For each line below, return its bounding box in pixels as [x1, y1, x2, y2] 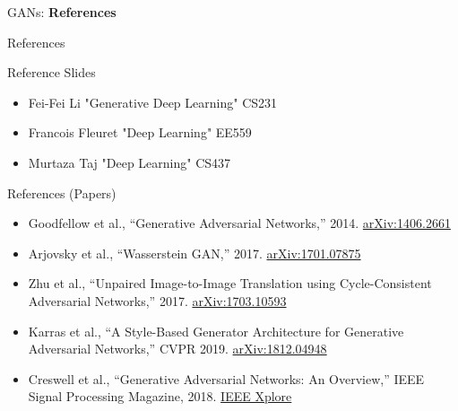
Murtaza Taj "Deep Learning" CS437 [28, 153, 231, 171]
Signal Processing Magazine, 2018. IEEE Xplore [28, 387, 292, 406]
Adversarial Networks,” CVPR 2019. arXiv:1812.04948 [28, 339, 327, 358]
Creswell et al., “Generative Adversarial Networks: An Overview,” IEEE [28, 369, 425, 388]
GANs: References [7, 3, 117, 21]
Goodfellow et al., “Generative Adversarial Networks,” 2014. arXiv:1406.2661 [28, 214, 451, 232]
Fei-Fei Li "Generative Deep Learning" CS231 [28, 92, 278, 111]
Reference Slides [7, 63, 96, 82]
